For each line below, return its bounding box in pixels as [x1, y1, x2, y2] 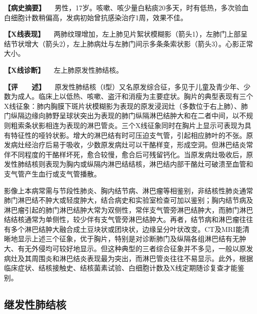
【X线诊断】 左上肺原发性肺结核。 [4, 64, 123, 75]
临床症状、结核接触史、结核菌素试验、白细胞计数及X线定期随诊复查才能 [4, 263, 238, 273]
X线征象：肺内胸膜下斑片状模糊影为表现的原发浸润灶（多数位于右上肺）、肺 [4, 100, 248, 111]
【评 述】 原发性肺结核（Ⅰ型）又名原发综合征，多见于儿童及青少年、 [4, 81, 244, 91]
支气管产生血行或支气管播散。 [4, 168, 101, 179]
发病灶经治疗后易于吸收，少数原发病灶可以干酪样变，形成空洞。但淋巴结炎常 [4, 139, 253, 150]
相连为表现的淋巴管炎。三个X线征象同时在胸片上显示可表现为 [45, 120, 245, 130]
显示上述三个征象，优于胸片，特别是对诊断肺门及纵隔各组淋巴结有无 [17, 233, 239, 244]
